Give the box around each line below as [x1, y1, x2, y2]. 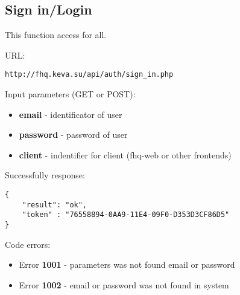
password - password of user [19, 128, 128, 141]
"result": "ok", [22, 200, 87, 209]
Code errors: [5, 238, 51, 250]
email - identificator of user [19, 108, 122, 120]
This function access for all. [5, 28, 107, 41]
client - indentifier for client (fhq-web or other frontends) [19, 148, 232, 161]
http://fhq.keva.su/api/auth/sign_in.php [5, 70, 174, 79]
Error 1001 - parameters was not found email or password [19, 258, 235, 271]
